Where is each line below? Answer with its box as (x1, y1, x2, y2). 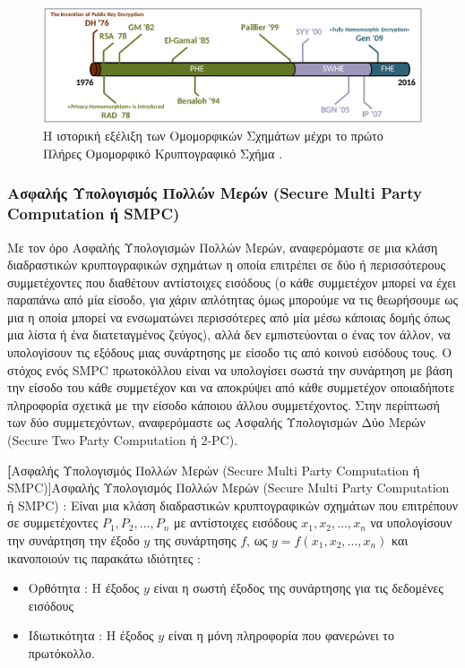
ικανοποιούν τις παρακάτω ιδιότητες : (7, 548, 201, 567)
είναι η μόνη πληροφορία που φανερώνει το (168, 626, 394, 645)
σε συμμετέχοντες (7, 513, 99, 532)
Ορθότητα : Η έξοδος (28, 578, 140, 597)
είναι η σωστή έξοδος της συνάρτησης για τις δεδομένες (153, 578, 443, 597)
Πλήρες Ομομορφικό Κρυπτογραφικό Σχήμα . (43, 143, 283, 162)
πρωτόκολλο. (28, 643, 95, 662)
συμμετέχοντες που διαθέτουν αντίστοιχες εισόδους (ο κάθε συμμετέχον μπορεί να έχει (7, 272, 456, 291)
